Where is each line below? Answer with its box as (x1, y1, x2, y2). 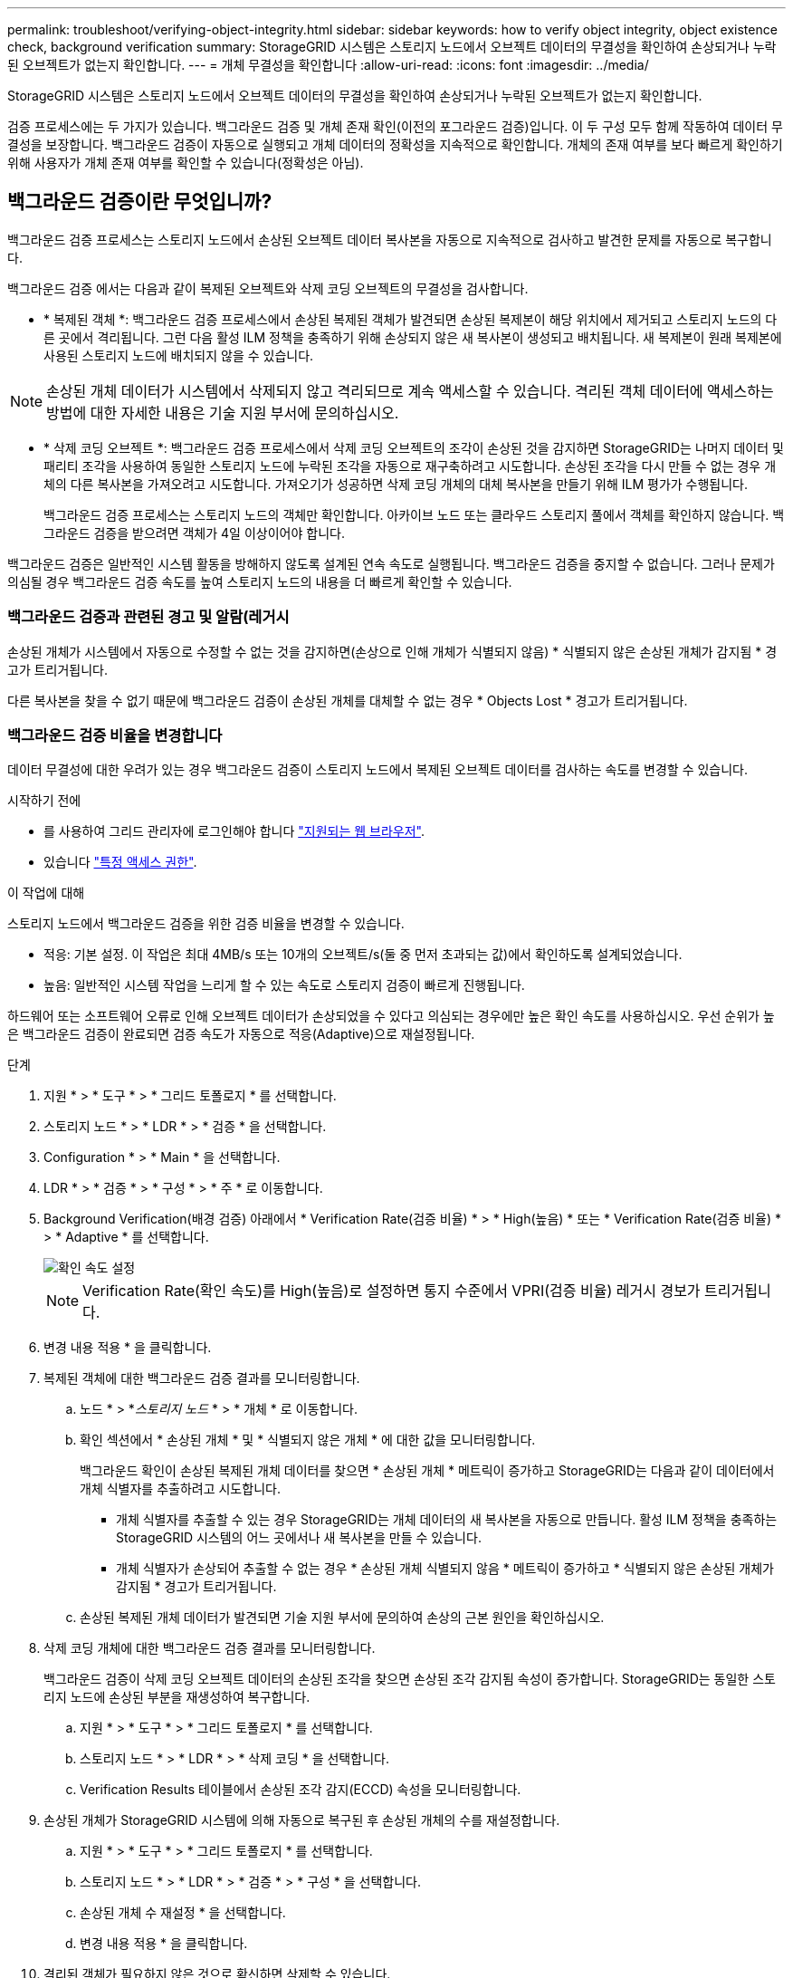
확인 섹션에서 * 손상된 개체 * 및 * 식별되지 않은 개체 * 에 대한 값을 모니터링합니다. (80, 1432, 536, 1448)
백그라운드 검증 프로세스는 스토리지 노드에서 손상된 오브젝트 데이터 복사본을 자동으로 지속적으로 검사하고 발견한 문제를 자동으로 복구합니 (7, 231, 772, 247)
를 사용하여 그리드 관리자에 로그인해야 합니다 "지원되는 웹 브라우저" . (43, 823, 425, 840)
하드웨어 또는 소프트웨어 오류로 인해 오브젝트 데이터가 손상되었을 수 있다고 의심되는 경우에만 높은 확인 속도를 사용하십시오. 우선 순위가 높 (7, 1008, 775, 1024)
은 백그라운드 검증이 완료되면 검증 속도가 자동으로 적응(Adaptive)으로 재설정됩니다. (7, 1026, 475, 1042)
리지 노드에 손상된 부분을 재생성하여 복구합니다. (43, 1689, 311, 1705)
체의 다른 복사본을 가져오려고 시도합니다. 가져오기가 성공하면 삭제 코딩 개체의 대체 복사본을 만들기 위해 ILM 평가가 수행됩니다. (43, 475, 749, 492)
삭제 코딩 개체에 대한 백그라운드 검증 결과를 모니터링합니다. (43, 1640, 376, 1656)
